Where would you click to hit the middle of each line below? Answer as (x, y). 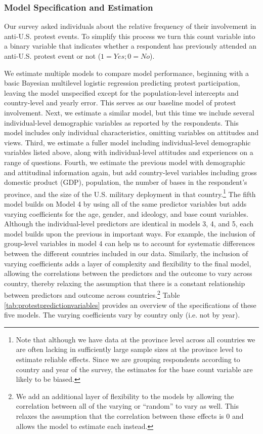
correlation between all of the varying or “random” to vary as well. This (127, 406)
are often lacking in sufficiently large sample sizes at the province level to (129, 349)
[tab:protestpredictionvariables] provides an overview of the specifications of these (130, 305)
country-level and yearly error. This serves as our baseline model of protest (120, 103)
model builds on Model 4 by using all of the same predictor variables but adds (125, 203)
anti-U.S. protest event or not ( (53, 56)
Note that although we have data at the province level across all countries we (136, 339)
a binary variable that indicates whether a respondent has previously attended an (130, 46)
